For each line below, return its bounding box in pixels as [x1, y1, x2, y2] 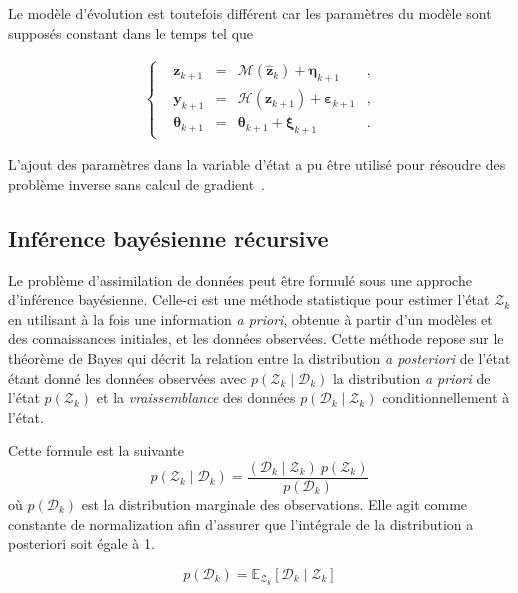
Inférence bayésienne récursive [8, 222, 329, 253]
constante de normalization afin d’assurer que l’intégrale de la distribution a [8, 513, 474, 534]
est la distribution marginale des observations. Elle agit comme [81, 494, 468, 515]
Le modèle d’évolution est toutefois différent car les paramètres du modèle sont [8, 3, 492, 23]
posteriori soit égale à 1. [8, 533, 155, 554]
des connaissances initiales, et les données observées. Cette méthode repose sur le [8, 328, 504, 349]
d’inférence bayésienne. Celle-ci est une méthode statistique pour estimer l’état [8, 289, 490, 310]
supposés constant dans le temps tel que [8, 22, 254, 43]
